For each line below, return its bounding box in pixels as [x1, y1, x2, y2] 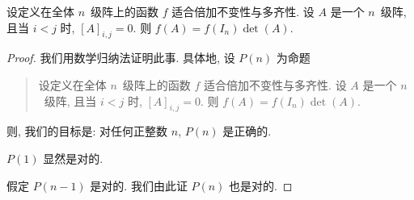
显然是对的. [43, 149, 103, 166]
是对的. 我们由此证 [90, 177, 188, 194]
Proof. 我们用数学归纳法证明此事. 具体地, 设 [6, 49, 235, 66]
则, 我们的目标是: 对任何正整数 [6, 123, 168, 140]
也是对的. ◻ [229, 177, 293, 194]
